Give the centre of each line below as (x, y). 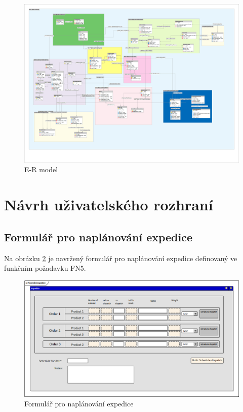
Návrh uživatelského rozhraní (109, 204)
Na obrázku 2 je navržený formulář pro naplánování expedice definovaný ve (121, 258)
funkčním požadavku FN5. (45, 268)
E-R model (41, 169)
